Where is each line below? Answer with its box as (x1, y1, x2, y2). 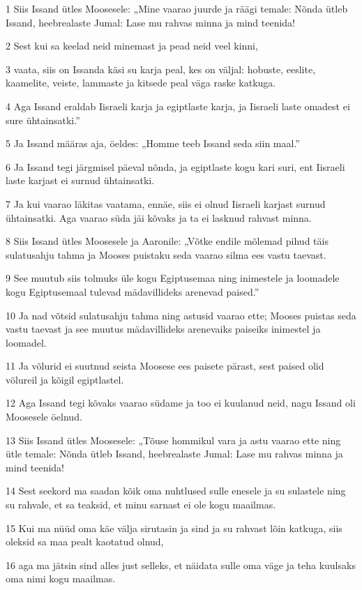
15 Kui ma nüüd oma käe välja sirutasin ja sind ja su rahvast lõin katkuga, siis (6, 520, 342, 535)
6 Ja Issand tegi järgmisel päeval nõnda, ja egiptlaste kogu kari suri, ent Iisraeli (6, 159, 345, 174)
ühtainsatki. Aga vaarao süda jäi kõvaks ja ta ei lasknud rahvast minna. (6, 210, 312, 225)
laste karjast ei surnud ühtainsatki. (6, 173, 155, 188)
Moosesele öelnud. (6, 409, 82, 424)
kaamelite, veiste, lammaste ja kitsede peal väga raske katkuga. (6, 75, 276, 90)
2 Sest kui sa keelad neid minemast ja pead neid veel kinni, (6, 38, 258, 53)
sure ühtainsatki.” (6, 112, 80, 127)
